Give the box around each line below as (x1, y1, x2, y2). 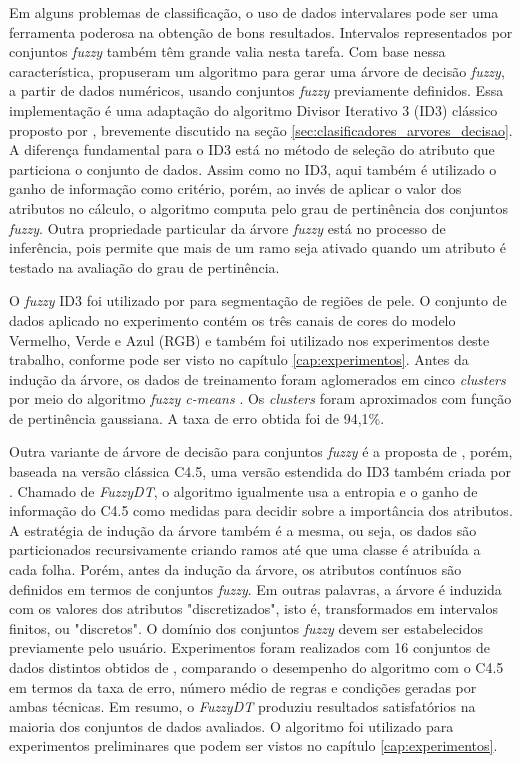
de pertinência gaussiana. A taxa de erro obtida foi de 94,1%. (9, 407, 385, 428)
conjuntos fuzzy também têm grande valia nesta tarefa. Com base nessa (9, 41, 446, 62)
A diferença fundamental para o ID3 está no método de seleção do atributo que (9, 139, 495, 160)
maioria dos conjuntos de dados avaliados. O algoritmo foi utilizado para (9, 715, 454, 736)
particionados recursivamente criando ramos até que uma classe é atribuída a (9, 539, 481, 560)
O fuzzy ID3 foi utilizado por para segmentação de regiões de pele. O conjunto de (9, 290, 507, 311)
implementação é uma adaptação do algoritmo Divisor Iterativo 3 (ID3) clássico (9, 99, 498, 120)
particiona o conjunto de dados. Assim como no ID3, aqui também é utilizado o (9, 158, 497, 179)
